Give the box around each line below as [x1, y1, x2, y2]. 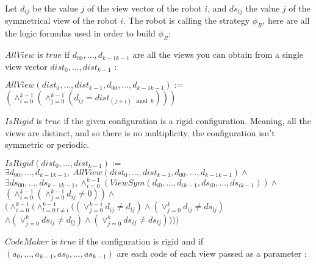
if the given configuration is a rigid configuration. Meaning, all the [63, 114, 311, 127]
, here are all [262, 14, 310, 27]
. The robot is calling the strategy [123, 14, 250, 27]
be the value [32, 2, 78, 14]
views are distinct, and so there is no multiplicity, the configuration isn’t [5, 126, 275, 139]
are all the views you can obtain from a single [132, 48, 303, 61]
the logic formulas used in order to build [5, 27, 156, 40]
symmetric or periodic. [5, 138, 90, 151]
